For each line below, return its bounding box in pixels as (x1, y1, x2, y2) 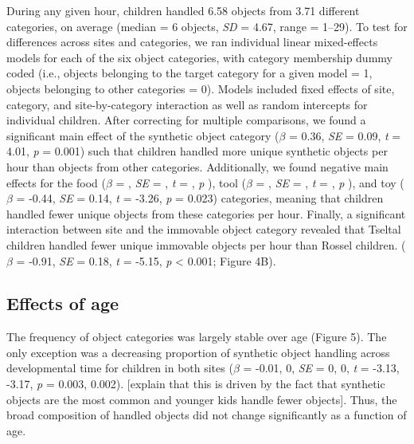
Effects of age (6, 291, 119, 316)
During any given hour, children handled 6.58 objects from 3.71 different (6, 2, 360, 18)
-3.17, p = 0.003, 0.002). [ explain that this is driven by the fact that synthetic (6, 375, 385, 392)
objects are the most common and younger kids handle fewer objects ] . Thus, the (6, 391, 397, 407)
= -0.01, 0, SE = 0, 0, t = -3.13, (243, 360, 400, 376)
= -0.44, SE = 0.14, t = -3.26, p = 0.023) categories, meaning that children (16, 190, 384, 206)
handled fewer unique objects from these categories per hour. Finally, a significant (6, 205, 406, 222)
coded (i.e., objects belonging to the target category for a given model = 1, (6, 65, 373, 81)
